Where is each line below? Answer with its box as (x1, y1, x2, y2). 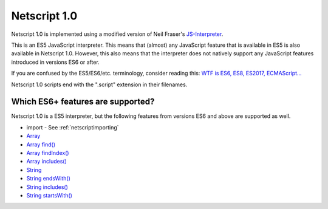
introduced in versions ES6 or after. (11, 58, 100, 66)
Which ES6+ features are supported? (11, 97, 155, 107)
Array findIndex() (26, 149, 69, 156)
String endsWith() (26, 175, 71, 182)
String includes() (26, 183, 68, 191)
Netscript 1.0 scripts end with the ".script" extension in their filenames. (11, 81, 188, 88)
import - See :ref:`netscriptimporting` (26, 123, 119, 131)
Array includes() (26, 158, 67, 165)
